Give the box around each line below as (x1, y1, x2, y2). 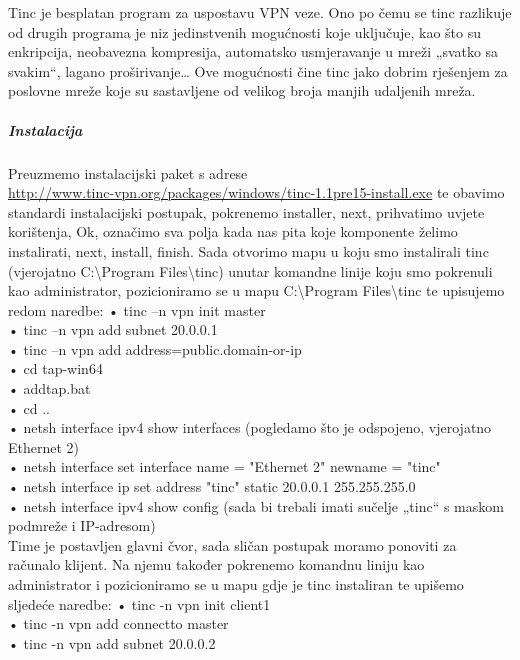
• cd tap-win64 (8, 358, 103, 379)
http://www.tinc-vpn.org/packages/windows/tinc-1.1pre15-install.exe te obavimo (8, 182, 505, 203)
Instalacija (8, 119, 83, 140)
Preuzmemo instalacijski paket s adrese (8, 162, 248, 183)
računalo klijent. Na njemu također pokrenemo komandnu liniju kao (8, 554, 425, 575)
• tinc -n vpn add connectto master (8, 613, 229, 634)
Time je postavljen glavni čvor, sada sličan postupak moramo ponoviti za (8, 534, 457, 555)
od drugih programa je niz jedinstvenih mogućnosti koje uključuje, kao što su (8, 21, 481, 42)
